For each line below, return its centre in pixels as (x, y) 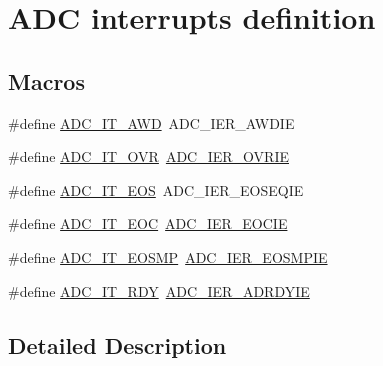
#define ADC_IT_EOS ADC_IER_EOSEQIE (156, 189)
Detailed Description (117, 344)
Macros (46, 80)
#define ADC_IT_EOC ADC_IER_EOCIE (148, 223)
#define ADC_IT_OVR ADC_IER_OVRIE (148, 156)
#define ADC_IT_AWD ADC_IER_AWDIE (151, 122)
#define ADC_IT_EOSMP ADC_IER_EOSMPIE (168, 256)
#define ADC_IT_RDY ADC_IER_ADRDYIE (159, 290)
